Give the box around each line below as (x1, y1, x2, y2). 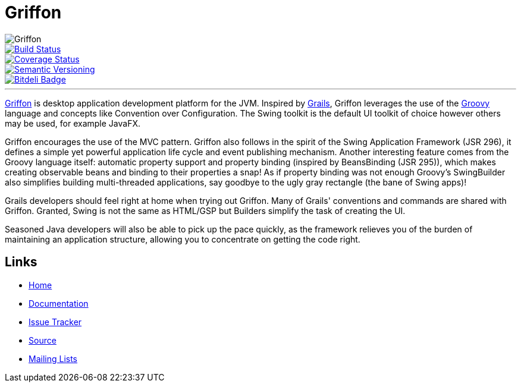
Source (29, 335, 57, 345)
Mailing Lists (29, 353, 78, 364)
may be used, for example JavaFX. (5, 118, 140, 128)
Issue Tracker (29, 316, 82, 327)
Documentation (29, 298, 89, 309)
